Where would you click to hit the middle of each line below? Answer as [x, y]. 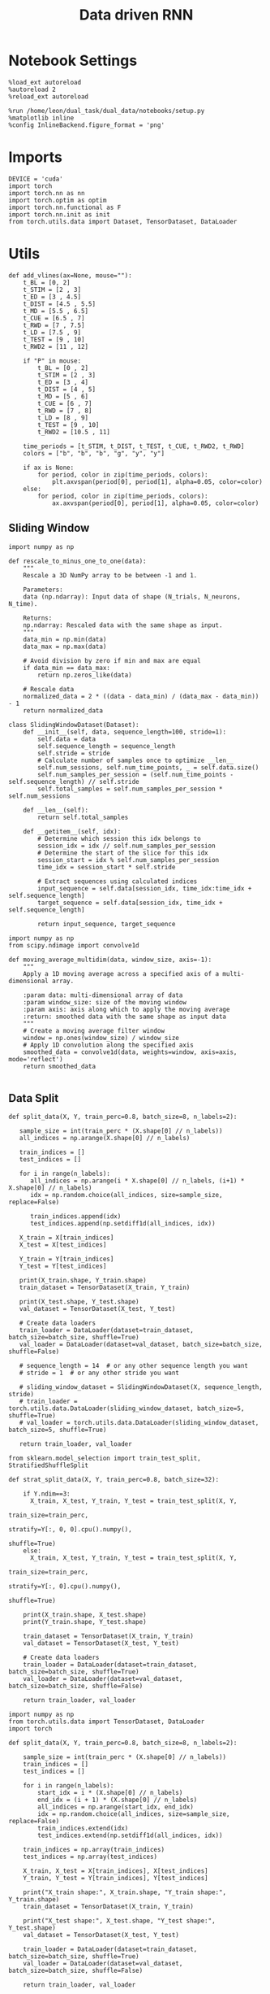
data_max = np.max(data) [65, 647]
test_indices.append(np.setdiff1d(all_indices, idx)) [123, 1224]
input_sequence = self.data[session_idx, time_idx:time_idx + [145, 888]
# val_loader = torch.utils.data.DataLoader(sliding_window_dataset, [139, 1423]
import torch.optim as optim [58, 200]
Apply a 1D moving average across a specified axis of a [121, 973]
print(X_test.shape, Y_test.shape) [79, 1302]
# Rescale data [49, 689]
